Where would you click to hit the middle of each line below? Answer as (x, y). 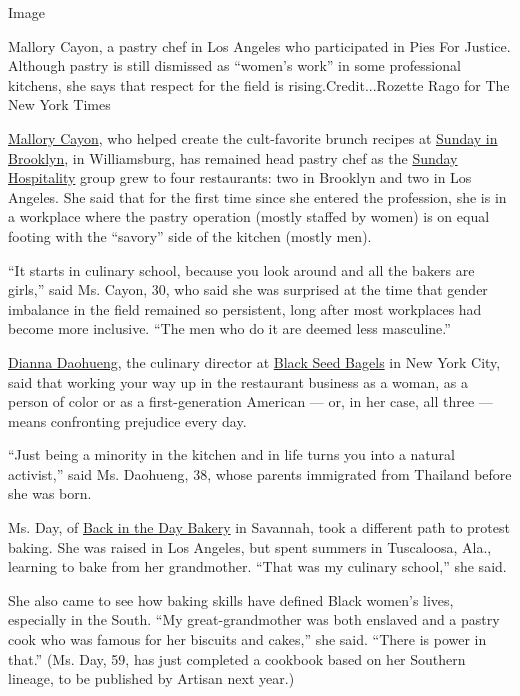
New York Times (59, 104)
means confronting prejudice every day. (127, 420)
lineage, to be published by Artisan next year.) (151, 678)
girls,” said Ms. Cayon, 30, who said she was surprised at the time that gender (248, 289)
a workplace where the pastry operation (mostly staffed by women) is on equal (249, 216)
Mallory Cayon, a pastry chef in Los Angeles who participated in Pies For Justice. (259, 45)
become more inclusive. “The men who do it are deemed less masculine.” (229, 328)
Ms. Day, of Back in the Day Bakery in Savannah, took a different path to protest (259, 527)
